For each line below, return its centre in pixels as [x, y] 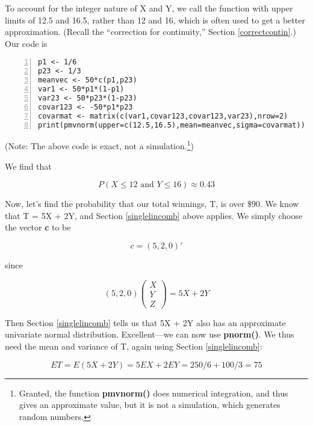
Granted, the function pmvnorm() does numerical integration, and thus [153, 393]
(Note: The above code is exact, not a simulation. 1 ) [99, 145]
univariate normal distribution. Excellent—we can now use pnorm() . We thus [150, 334]
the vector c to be [38, 227]
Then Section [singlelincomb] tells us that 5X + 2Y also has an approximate [145, 322]
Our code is [26, 43]
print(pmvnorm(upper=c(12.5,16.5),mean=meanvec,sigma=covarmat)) [172, 125]
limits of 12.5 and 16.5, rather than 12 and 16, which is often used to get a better [155, 20]
